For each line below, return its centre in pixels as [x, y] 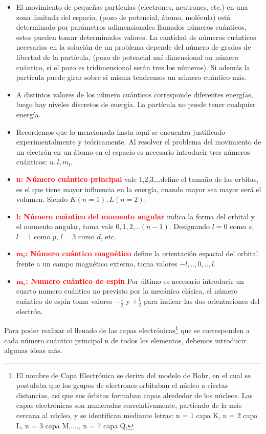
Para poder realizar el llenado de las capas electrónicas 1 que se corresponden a [127, 329]
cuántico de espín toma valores [64, 301]
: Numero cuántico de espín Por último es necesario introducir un [135, 281]
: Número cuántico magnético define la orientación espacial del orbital [142, 253]
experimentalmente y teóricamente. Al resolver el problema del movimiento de [139, 142]
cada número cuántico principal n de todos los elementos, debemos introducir [125, 340]
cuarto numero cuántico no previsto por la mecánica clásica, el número [127, 291]
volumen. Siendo [42, 199]
